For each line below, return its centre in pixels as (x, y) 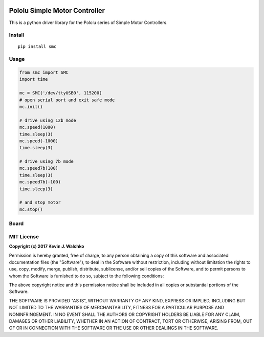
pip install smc (37, 47)
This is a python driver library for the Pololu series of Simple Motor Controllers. (88, 22)
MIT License (24, 236)
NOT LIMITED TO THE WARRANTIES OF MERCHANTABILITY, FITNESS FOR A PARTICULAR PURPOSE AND (117, 308)
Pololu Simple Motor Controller (57, 11)
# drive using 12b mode (48, 120)
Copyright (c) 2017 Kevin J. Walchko (47, 247)
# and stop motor (40, 202)
